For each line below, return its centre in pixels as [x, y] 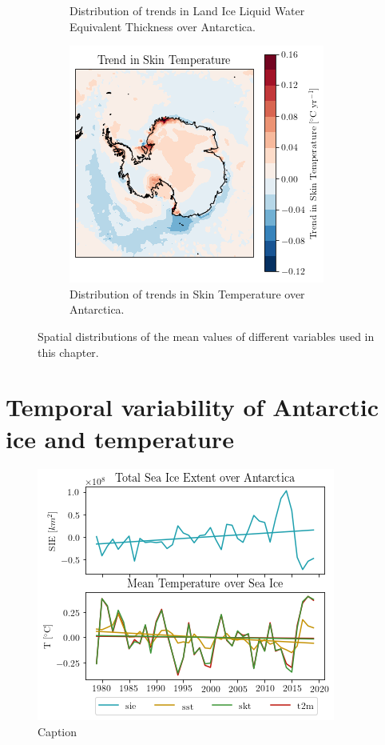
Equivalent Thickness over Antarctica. [163, 26]
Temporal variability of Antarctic [192, 407]
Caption [58, 732]
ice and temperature [120, 438]
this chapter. [68, 352]
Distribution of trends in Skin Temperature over [187, 293]
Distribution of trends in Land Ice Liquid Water [187, 10]
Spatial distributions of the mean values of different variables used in [206, 336]
